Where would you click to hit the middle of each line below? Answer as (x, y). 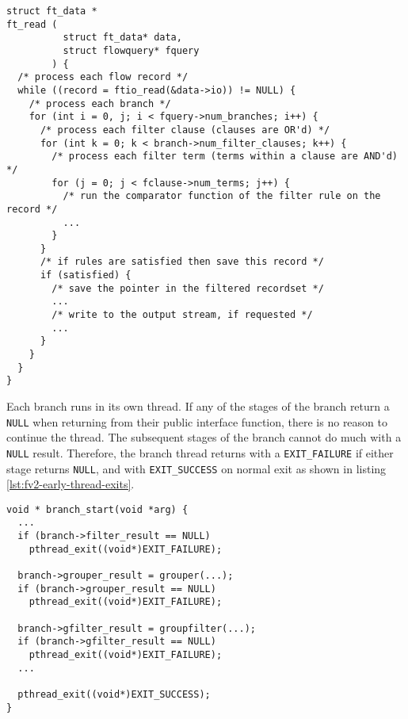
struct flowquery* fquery (131, 50)
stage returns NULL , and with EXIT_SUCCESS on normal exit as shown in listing (196, 468)
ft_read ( (32, 24)
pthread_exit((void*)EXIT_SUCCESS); (114, 694)
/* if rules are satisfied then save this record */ (182, 262)
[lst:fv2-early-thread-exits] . (71, 484)
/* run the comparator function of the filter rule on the (222, 196)
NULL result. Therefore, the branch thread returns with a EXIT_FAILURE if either (200, 452)
